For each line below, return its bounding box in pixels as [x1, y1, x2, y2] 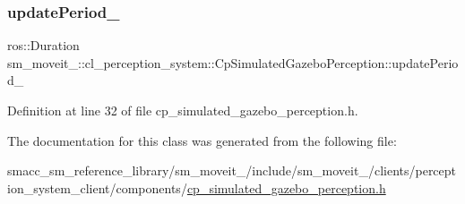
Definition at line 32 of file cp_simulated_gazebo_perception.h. [7, 101, 358, 119]
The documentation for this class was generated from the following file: [7, 131, 397, 149]
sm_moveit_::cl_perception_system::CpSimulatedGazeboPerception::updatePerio [7, 53, 459, 72]
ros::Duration [7, 36, 80, 55]
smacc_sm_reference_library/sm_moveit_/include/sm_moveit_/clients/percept [7, 161, 457, 180]
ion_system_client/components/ [7, 178, 187, 197]
